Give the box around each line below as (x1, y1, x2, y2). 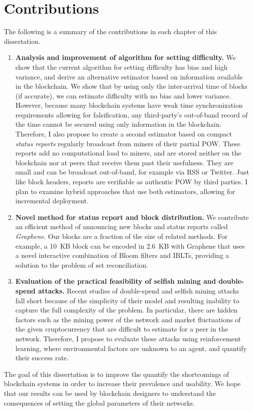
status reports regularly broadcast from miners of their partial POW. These (15, 138, 240, 148)
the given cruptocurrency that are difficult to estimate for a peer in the (15, 324, 228, 334)
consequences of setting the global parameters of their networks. (4, 397, 195, 408)
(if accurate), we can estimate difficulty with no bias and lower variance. (15, 90, 232, 100)
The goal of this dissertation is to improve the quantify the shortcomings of (4, 369, 229, 379)
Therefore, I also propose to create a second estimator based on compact (15, 129, 233, 139)
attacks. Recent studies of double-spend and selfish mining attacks (38, 285, 239, 295)
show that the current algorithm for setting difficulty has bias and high (15, 61, 228, 72)
